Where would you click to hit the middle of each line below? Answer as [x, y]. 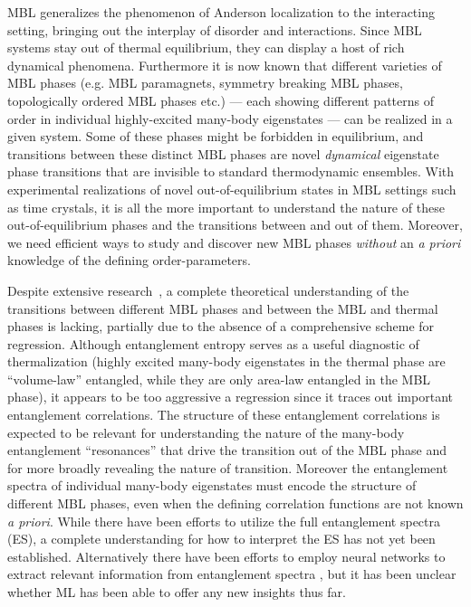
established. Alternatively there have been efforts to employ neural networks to [226, 556]
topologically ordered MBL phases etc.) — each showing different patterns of [221, 100]
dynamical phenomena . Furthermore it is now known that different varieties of [225, 65]
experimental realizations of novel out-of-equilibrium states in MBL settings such [232, 189]
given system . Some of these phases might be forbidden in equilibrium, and [216, 136]
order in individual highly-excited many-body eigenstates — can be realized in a [230, 118]
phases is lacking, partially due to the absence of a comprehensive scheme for [221, 326]
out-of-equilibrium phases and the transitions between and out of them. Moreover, [235, 225]
